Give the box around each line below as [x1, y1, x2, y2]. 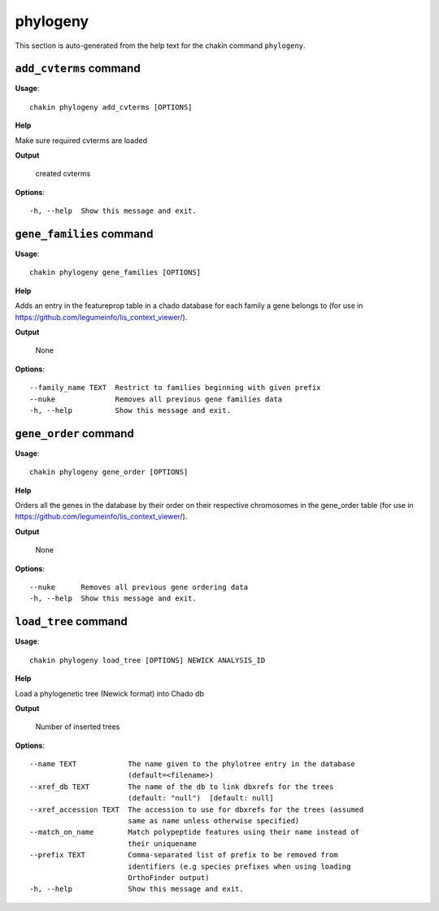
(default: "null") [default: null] [127, 793, 274, 803]
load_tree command [15, 614, 128, 629]
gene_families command [15, 228, 154, 241]
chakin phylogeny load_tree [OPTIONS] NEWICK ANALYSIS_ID [29, 655, 266, 665]
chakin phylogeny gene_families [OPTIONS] [29, 268, 202, 277]
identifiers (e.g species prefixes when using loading [127, 861, 351, 871]
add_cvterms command [15, 62, 141, 76]
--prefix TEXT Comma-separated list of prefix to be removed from [29, 850, 338, 860]
